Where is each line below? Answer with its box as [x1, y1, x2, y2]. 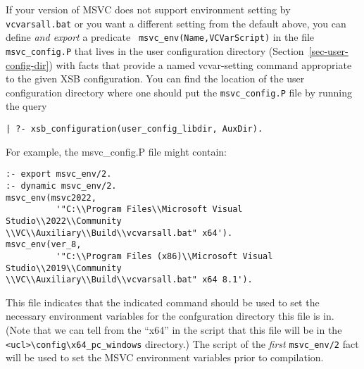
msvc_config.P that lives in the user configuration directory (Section [6, 43, 304, 58]
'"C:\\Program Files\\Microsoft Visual [56, 204, 243, 215]
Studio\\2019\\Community [6, 263, 122, 273]
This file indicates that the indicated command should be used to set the [6, 294, 320, 309]
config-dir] [6, 57, 49, 72]
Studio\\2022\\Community [6, 215, 122, 226]
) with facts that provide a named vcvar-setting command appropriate [49, 57, 352, 72]
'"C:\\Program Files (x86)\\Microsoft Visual [56, 251, 273, 261]
